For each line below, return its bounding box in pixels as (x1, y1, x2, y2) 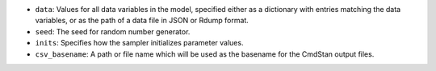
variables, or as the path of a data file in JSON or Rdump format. (35, 16, 249, 26)
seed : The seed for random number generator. (35, 26, 191, 36)
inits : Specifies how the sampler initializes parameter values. (35, 38, 244, 48)
